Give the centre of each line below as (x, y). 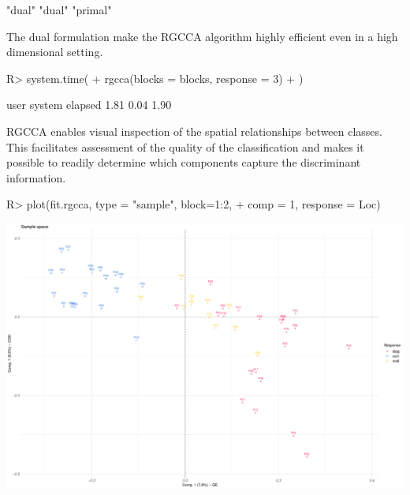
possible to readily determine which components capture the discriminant (184, 162)
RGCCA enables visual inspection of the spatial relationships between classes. (194, 131)
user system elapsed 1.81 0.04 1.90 (89, 105)
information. (36, 177)
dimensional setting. (55, 52)
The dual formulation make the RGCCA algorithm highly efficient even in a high (202, 36)
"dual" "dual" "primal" (59, 9)
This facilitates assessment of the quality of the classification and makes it (185, 146)
